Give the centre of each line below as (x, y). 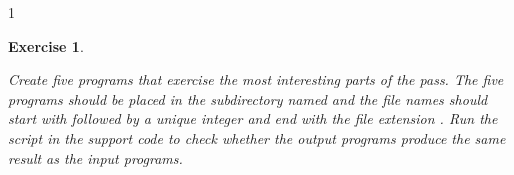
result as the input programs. (95, 157)
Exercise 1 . (46, 45)
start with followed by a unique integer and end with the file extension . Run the (253, 118)
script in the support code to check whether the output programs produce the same (257, 137)
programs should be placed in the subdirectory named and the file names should (248, 98)
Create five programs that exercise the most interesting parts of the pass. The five (256, 79)
